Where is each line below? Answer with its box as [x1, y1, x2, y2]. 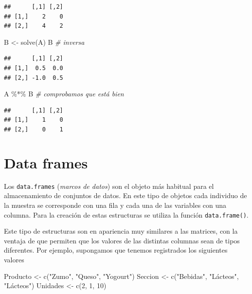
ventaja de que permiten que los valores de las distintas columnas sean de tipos [4, 235, 240, 245]
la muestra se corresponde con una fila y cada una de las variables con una [4, 200, 227, 210]
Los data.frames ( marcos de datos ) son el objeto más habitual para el [4, 181, 214, 191]
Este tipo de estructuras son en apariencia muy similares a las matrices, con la [4, 226, 238, 236]
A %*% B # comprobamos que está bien [4, 89, 124, 99]
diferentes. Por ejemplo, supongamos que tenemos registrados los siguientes [4, 245, 228, 255]
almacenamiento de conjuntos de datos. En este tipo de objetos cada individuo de [4, 190, 247, 201]
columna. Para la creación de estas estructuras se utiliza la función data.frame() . [4, 209, 249, 220]
